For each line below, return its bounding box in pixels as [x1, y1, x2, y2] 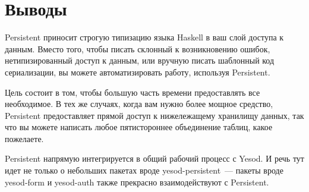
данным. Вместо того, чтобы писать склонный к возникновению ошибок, [5, 42, 270, 55]
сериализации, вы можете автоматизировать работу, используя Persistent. [5, 65, 270, 78]
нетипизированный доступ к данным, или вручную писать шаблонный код [5, 54, 275, 67]
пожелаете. [5, 132, 44, 144]
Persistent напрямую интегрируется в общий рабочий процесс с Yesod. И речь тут [5, 152, 304, 165]
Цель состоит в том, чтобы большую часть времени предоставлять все [5, 86, 260, 98]
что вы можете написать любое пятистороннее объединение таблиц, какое [5, 121, 273, 133]
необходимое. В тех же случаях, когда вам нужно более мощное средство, [5, 97, 273, 110]
